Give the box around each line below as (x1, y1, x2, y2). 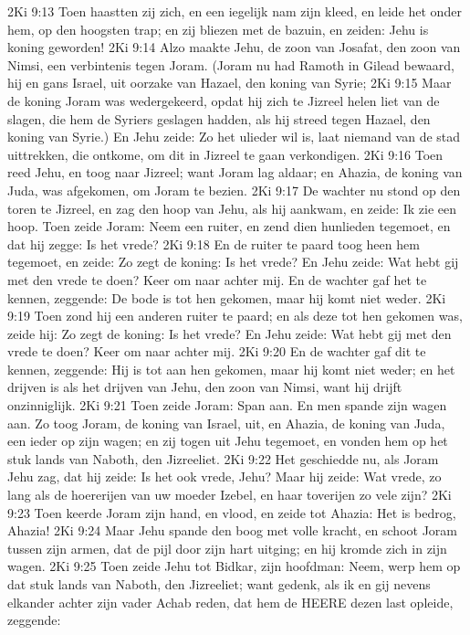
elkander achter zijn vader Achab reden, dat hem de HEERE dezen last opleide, (7, 592, 454, 611)
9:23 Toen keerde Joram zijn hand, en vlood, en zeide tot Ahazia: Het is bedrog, (7, 503, 456, 522)
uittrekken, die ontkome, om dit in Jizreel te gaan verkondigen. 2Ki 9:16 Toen (7, 144, 444, 164)
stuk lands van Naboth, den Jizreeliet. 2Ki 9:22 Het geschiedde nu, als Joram (7, 449, 439, 468)
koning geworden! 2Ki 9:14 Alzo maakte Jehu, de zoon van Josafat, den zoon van (7, 37, 461, 57)
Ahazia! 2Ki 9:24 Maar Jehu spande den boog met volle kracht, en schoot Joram (7, 521, 457, 540)
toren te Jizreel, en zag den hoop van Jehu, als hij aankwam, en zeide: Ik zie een (7, 198, 457, 217)
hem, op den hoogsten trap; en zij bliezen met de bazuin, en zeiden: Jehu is (7, 19, 429, 38)
